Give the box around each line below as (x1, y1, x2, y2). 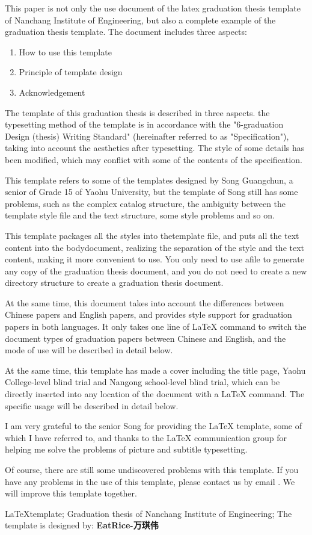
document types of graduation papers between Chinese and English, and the (5, 332, 286, 344)
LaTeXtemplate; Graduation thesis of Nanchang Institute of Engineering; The (5, 507, 292, 519)
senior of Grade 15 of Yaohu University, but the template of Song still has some (5, 185, 298, 198)
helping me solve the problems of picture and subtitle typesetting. (5, 443, 248, 456)
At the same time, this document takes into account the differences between (5, 296, 284, 309)
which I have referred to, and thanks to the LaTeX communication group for (5, 431, 287, 444)
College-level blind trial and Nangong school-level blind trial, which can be (5, 376, 280, 388)
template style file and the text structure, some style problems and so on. (5, 209, 275, 221)
